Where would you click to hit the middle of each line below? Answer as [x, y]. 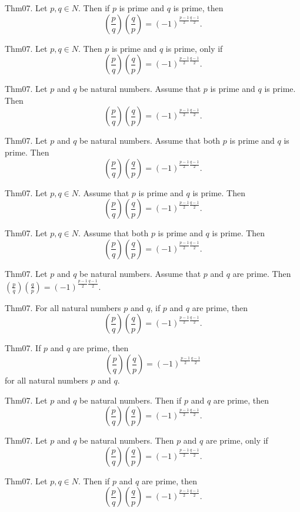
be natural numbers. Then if [131, 400]
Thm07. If [23, 348]
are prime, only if [237, 440]
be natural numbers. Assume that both [150, 141]
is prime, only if [194, 48]
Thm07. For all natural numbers [63, 307]
